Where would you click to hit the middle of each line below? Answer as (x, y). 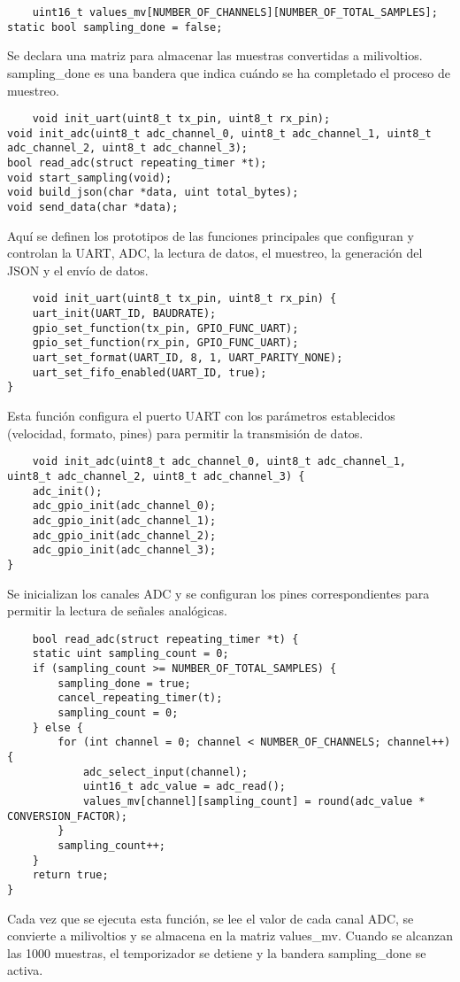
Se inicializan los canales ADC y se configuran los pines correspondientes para (218, 593)
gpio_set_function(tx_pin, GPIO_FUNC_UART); (165, 328)
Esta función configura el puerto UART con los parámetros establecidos (201, 416)
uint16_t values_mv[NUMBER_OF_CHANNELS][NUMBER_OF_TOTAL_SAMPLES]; (235, 12)
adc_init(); (67, 491)
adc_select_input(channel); (165, 772)
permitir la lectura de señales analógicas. (117, 611)
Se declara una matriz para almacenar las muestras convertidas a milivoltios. (215, 55)
